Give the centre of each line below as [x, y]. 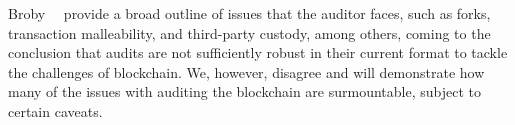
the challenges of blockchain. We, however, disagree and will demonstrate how [246, 71]
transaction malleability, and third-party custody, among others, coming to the [249, 32]
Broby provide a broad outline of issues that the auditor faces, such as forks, [249, 13]
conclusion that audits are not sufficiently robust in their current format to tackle [258, 52]
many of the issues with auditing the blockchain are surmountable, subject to [244, 91]
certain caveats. [55, 110]
